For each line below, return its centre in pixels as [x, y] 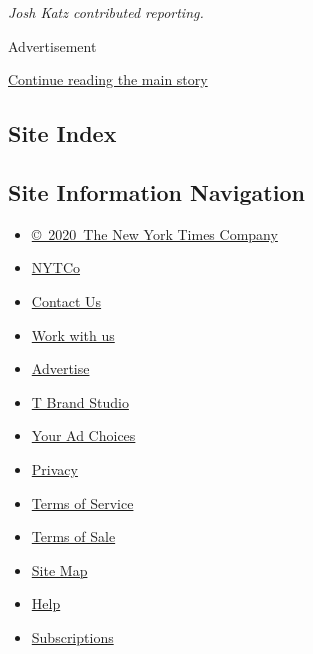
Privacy [54, 468]
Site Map [59, 569]
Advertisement [52, 45]
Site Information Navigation [156, 191]
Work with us [73, 334]
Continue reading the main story [108, 79]
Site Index [62, 133]
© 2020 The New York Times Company [154, 233]
